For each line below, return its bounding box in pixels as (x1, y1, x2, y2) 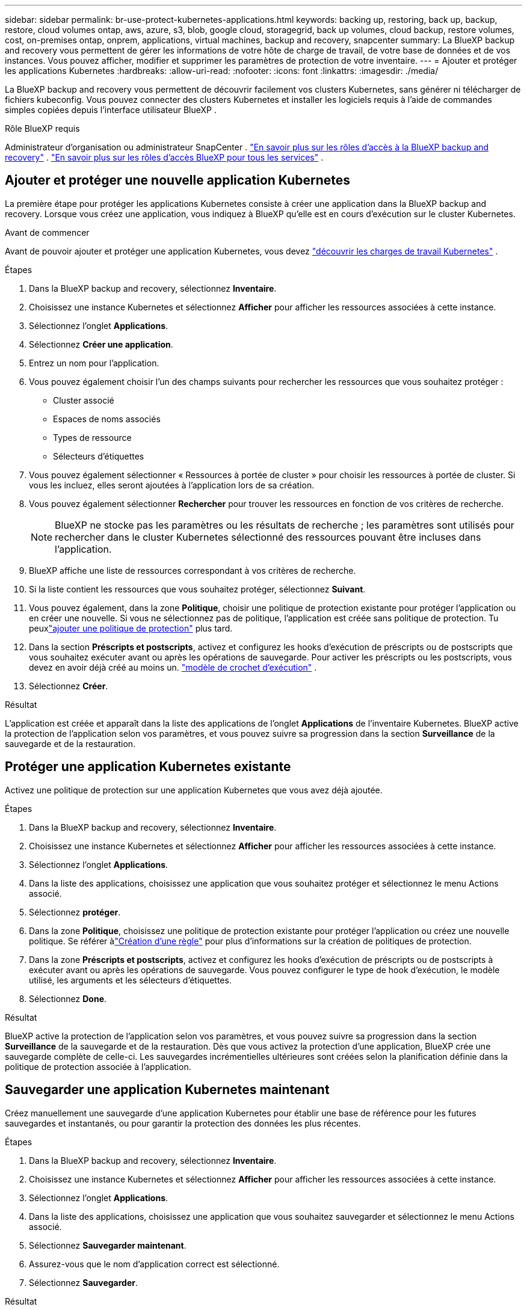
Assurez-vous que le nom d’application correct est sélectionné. (29, 1258, 280, 1269)
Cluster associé (53, 395, 114, 405)
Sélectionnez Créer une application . (29, 339, 173, 349)
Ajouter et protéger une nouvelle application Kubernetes (5, 173, 351, 188)
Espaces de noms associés (53, 413, 161, 424)
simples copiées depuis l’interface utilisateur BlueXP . (5, 105, 217, 115)
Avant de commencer (5, 227, 90, 238)
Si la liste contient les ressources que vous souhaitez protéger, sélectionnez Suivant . (29, 583, 366, 594)
